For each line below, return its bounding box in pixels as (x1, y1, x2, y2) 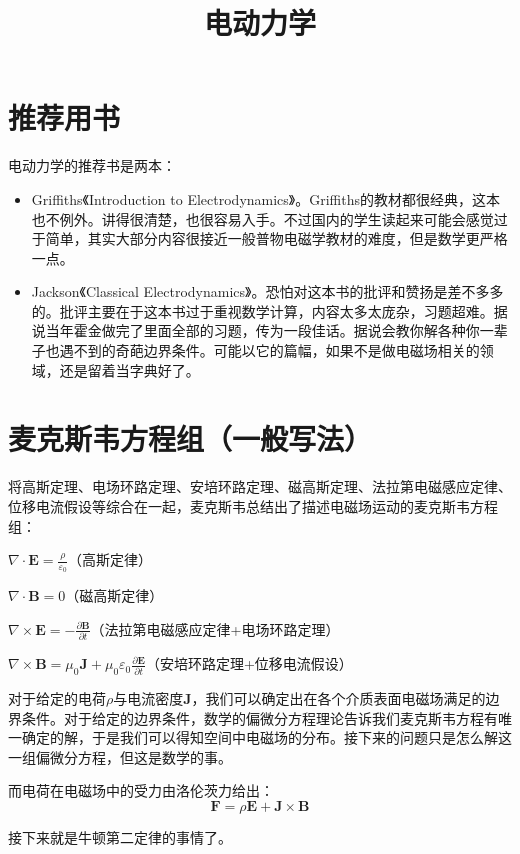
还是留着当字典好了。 (59, 359, 200, 380)
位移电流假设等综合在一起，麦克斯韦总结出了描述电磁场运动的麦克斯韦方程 (8, 495, 498, 516)
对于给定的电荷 (8, 688, 106, 709)
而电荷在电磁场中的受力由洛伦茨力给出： (8, 780, 274, 801)
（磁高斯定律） (65, 585, 164, 606)
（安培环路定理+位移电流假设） (145, 653, 353, 674)
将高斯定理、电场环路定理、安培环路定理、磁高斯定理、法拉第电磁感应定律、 (8, 476, 512, 497)
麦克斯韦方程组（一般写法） (8, 418, 373, 459)
